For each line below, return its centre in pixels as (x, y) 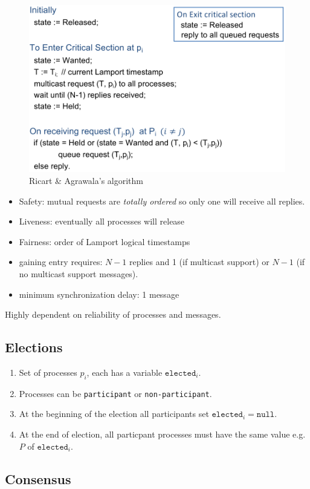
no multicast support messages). (79, 273)
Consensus (38, 478)
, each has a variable (124, 372)
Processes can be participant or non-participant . (115, 393)
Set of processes (48, 372)
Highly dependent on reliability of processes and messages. (113, 314)
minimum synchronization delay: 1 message (99, 294)
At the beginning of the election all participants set (114, 414)
